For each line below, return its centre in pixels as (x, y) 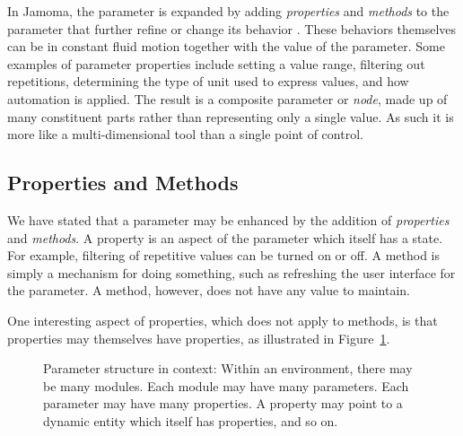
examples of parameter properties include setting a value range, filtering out (216, 63)
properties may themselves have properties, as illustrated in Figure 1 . (199, 338)
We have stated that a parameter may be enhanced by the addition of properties (228, 219)
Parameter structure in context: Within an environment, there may (228, 368)
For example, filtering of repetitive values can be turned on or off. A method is (223, 255)
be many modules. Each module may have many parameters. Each (226, 385)
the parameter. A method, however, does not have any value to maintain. (209, 290)
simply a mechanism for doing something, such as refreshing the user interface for (231, 272)
